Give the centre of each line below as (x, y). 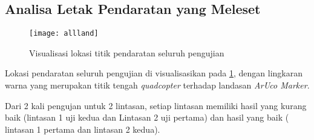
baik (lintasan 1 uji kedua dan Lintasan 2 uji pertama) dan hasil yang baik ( (147, 117)
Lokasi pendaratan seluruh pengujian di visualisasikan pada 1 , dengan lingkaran (154, 73)
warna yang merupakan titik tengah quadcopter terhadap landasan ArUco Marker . (157, 85)
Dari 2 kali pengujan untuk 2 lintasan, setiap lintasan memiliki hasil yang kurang (156, 105)
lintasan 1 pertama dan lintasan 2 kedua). (83, 129)
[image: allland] (64, 34)
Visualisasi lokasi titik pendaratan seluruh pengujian (127, 52)
